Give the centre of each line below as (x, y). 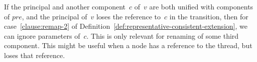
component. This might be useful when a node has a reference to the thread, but (128, 45)
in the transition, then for (209, 16)
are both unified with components (201, 6)
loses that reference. (35, 55)
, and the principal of (54, 16)
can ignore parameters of (42, 35)
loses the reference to (128, 16)
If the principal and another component (65, 6)
